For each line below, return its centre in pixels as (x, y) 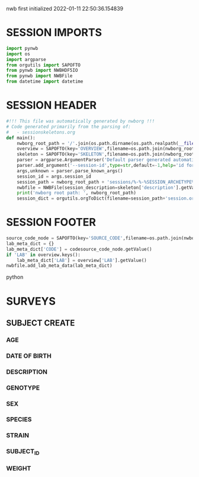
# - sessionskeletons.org (41, 132)
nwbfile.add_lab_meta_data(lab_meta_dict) (59, 266)
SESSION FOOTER (51, 222)
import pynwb (22, 48)
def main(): (21, 138)
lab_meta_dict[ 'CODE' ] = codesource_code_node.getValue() (79, 249)
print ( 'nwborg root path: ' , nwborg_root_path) (76, 193)
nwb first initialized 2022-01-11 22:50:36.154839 (65, 9)
